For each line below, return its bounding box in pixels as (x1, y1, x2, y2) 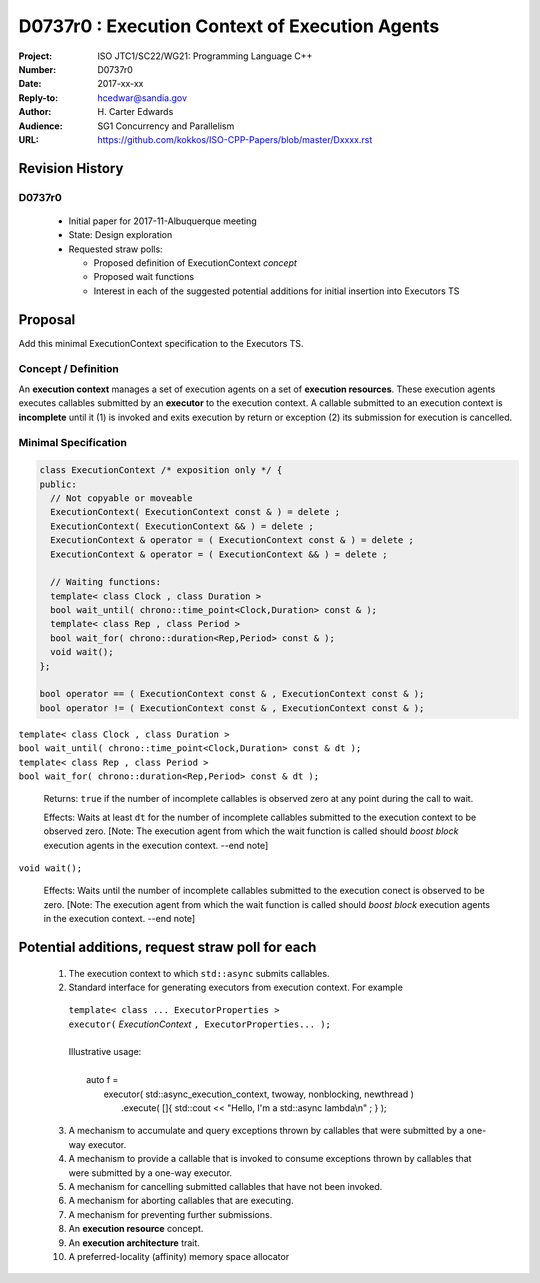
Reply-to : (18, 91, 59, 104)
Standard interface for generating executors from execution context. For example (68, 981, 404, 993)
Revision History (18, 160, 124, 177)
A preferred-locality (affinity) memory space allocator (68, 1250, 290, 1262)
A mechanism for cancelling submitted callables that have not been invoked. (68, 1180, 383, 1192)
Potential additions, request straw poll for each (18, 938, 317, 955)
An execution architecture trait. (68, 1236, 200, 1249)
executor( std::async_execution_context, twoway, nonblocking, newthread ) (103, 1088, 415, 1100)
